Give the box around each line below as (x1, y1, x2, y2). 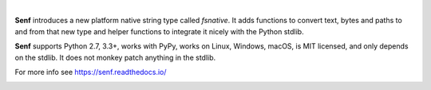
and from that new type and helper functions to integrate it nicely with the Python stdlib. (14, 26, 304, 36)
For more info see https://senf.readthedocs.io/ (14, 67, 167, 76)
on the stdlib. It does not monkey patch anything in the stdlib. (14, 53, 216, 62)
